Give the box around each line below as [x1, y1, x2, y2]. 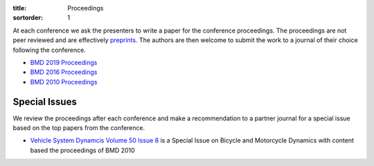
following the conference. [12, 46, 86, 54]
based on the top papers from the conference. [12, 124, 145, 132]
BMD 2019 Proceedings [30, 58, 98, 66]
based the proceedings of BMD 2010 [30, 146, 135, 154]
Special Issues [12, 95, 78, 107]
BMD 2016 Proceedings [30, 68, 98, 76]
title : [12, 4, 27, 12]
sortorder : [12, 14, 43, 22]
